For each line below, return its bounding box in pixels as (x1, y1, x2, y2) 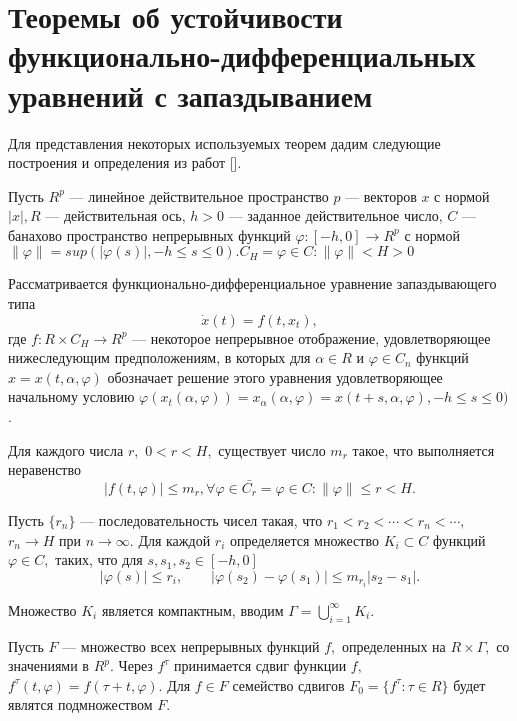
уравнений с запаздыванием (8, 74, 373, 115)
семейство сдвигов (232, 674, 345, 695)
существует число (218, 439, 326, 460)
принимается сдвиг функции (174, 655, 347, 676)
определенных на (341, 635, 446, 656)
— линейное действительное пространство (69, 185, 329, 206)
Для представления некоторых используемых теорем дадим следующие (8, 132, 441, 153)
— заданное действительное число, (228, 205, 443, 226)
